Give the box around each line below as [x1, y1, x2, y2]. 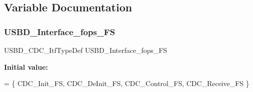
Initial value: [4, 61, 48, 72]
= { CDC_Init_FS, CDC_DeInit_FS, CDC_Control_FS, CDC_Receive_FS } [4, 78, 250, 89]
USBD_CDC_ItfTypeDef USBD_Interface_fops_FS [4, 45, 168, 55]
